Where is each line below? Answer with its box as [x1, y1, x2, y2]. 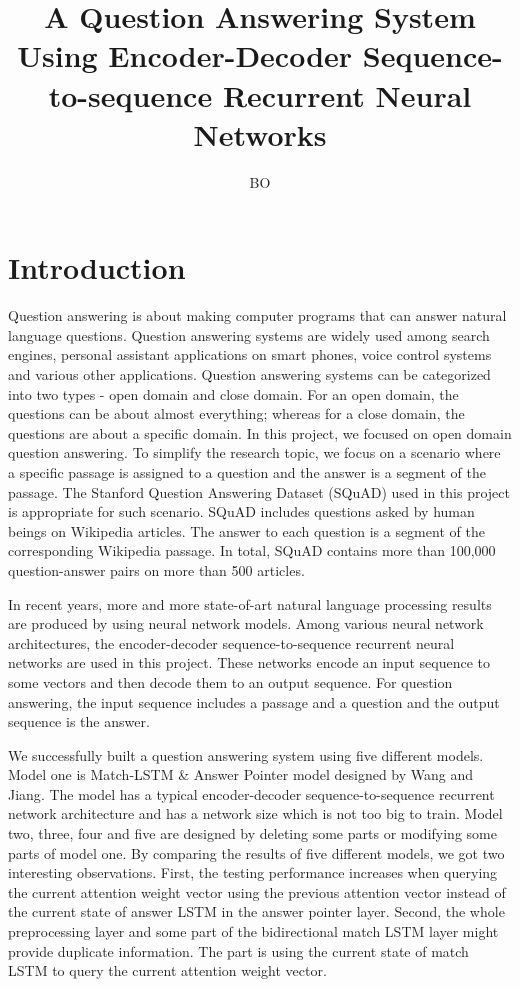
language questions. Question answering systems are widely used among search [8, 324, 490, 345]
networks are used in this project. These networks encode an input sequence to [8, 652, 491, 673]
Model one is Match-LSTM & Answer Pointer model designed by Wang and [8, 764, 474, 785]
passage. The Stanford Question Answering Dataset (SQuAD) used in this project [8, 481, 510, 502]
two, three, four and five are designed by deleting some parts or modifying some [8, 823, 497, 844]
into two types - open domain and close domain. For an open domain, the [8, 383, 459, 404]
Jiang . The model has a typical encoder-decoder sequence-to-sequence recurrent [8, 783, 495, 804]
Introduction [8, 247, 186, 288]
